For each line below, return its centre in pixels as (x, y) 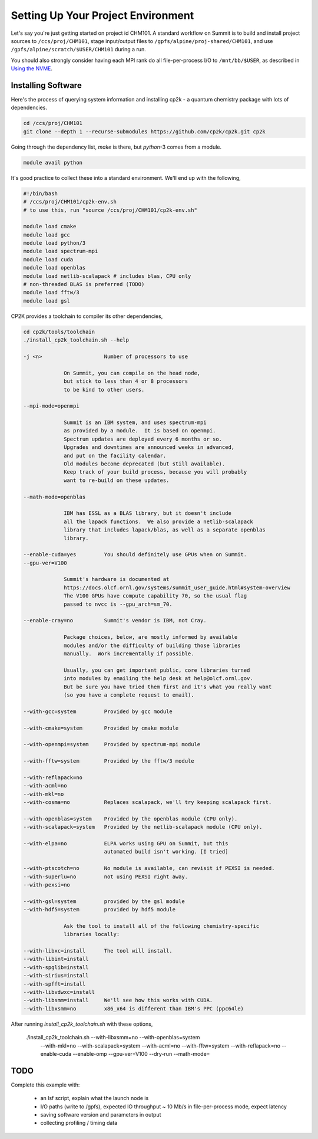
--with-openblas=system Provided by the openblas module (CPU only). (130, 819)
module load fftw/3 (51, 293)
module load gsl (47, 301)
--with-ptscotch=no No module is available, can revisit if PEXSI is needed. (149, 868)
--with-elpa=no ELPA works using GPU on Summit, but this (126, 843)
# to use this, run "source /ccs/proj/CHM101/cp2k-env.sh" (110, 210)
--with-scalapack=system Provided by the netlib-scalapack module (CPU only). (143, 827)
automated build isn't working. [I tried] (166, 852)
